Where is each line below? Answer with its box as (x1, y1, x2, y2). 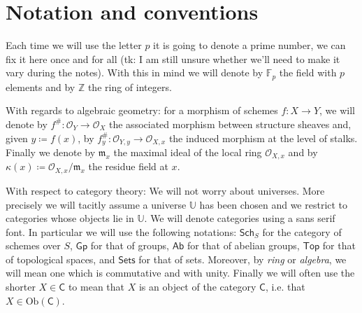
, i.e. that (265, 279, 305, 294)
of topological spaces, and (6, 251, 115, 266)
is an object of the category (138, 279, 256, 294)
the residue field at (88, 159, 168, 174)
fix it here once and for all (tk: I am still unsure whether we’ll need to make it (6, 51, 340, 66)
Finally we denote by (6, 145, 96, 159)
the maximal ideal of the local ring (113, 145, 262, 159)
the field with (279, 65, 337, 80)
